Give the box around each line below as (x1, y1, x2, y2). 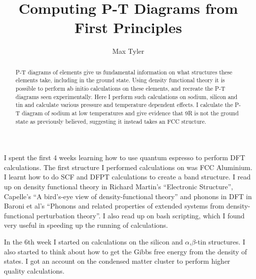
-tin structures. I (195, 237, 246, 247)
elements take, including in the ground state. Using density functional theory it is (15, 76, 225, 84)
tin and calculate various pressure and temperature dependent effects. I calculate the (15, 101, 233, 109)
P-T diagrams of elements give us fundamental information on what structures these (15, 68, 232, 76)
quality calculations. (4, 265, 65, 276)
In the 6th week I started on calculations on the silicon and (4, 237, 183, 247)
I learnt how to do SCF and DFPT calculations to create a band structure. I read (4, 172, 251, 182)
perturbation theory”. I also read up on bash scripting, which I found (36, 210, 245, 220)
